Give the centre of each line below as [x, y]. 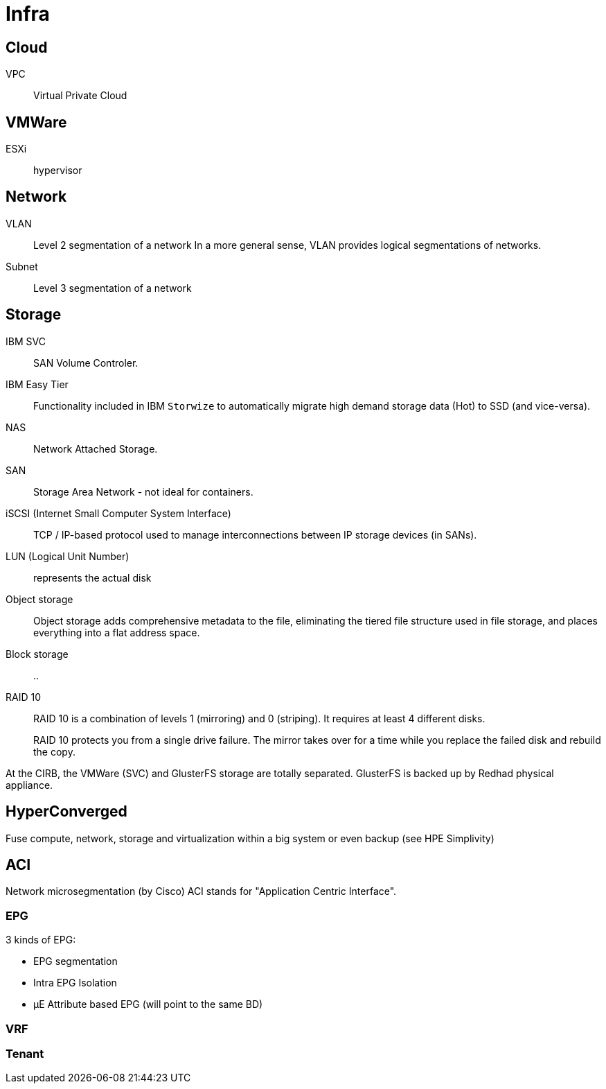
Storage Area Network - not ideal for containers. [143, 491]
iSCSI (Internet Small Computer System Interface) [118, 513]
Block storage [37, 654]
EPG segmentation [75, 961]
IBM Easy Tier [37, 384]
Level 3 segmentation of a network [113, 288]
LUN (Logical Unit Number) [68, 556]
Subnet [22, 266]
